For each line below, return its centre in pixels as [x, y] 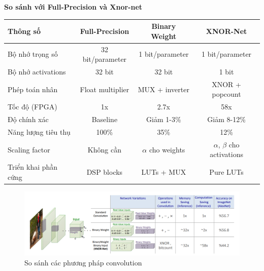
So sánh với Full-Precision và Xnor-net [73, 7]
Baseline [105, 119]
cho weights [167, 149]
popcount [226, 94]
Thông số [24, 31]
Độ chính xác [28, 119]
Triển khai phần [33, 167]
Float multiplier [105, 89]
